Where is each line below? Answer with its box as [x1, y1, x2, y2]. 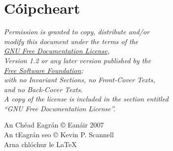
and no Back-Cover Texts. [4, 84, 83, 94]
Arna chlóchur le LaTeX [4, 139, 77, 149]
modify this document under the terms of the [4, 36, 138, 46]
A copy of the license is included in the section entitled [4, 94, 169, 104]
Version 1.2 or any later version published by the [4, 55, 151, 65]
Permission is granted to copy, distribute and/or [4, 26, 150, 37]
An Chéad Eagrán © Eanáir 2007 [4, 120, 104, 130]
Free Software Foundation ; [4, 65, 83, 75]
